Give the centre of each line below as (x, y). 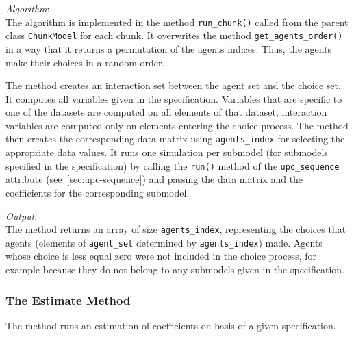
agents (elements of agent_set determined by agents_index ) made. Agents (164, 242)
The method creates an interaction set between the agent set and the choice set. (173, 85)
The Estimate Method (68, 300)
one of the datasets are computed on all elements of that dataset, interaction (166, 112)
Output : (22, 215)
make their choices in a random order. (85, 62)
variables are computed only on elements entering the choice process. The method (177, 125)
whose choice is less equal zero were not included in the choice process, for (161, 256)
